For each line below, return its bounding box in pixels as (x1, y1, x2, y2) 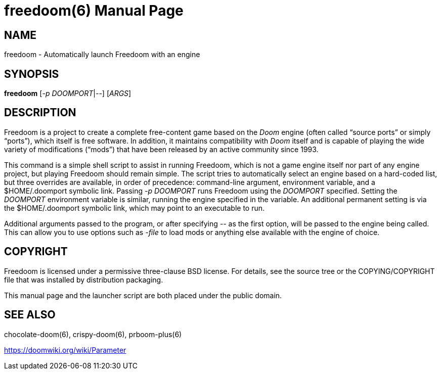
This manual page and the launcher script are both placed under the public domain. (4, 291, 282, 300)
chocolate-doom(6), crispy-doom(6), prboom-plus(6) (4, 330, 182, 339)
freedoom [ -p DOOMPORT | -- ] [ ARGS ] (4, 89, 131, 98)
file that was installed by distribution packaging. (4, 275, 163, 284)
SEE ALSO (4, 308, 56, 321)
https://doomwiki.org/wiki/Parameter (4, 345, 126, 354)
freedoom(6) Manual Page (4, 2, 184, 19)
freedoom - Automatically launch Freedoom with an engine (4, 50, 200, 59)
